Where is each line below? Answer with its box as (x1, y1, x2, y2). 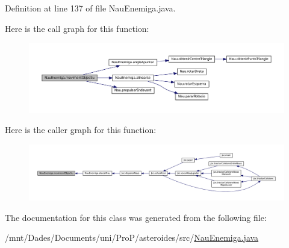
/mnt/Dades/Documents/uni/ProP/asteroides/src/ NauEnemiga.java (5, 231, 259, 244)
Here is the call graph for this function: (5, 22, 149, 34)
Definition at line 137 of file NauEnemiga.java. (5, 2, 176, 14)
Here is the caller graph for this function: (5, 123, 157, 136)
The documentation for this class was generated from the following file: (5, 211, 267, 223)
